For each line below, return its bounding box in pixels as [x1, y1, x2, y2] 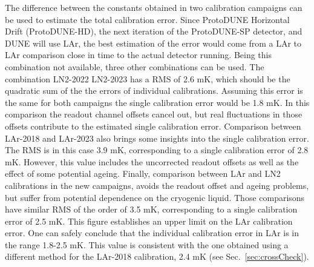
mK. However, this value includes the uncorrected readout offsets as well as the [5, 155, 299, 168]
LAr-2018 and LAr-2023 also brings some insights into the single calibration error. [5, 131, 309, 144]
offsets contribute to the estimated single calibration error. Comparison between [5, 119, 301, 132]
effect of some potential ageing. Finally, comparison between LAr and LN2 [5, 167, 281, 180]
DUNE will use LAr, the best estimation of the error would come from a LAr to [5, 36, 302, 49]
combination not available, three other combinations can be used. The [5, 60, 264, 73]
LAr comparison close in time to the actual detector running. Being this [5, 48, 272, 61]
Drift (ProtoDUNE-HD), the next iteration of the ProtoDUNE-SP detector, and [5, 25, 303, 38]
